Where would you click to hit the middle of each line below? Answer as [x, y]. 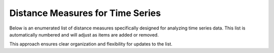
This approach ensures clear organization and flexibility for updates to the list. [91, 44]
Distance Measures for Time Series [85, 13]
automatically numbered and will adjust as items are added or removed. [84, 34]
